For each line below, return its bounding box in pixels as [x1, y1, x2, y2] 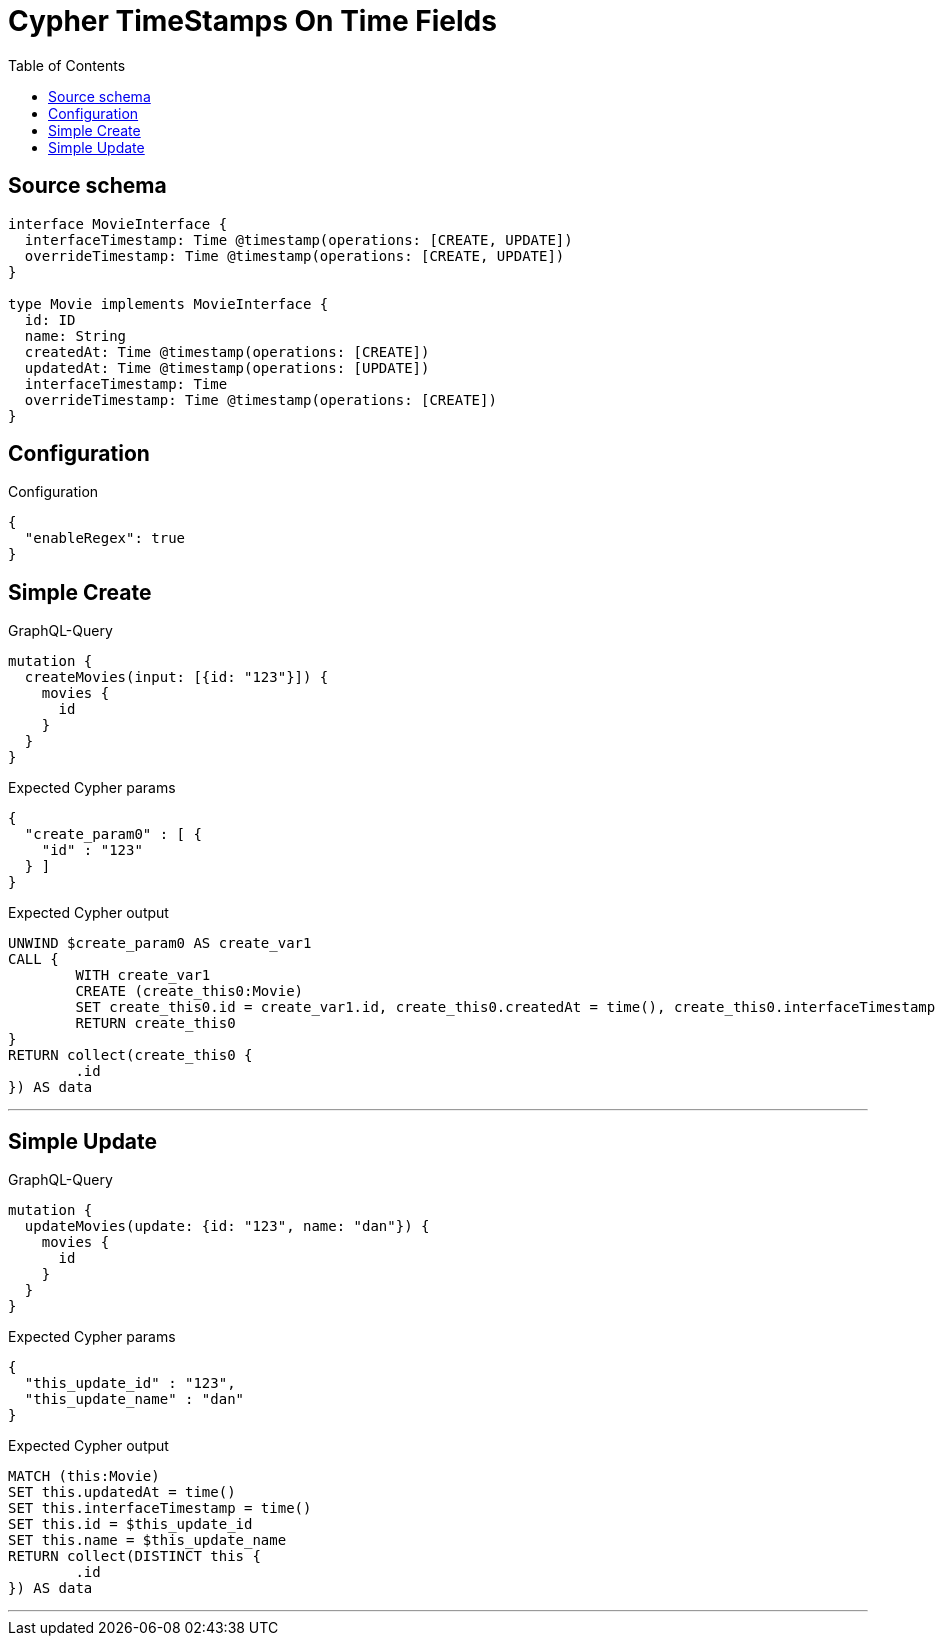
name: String [24, 327, 127, 344]
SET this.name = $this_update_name [8, 1532, 287, 1549]
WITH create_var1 [75, 967, 211, 984]
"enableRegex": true [24, 530, 186, 547]
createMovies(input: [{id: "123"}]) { [24, 669, 329, 686]
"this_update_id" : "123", [24, 1375, 236, 1392]
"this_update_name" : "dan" [24, 1391, 245, 1408]
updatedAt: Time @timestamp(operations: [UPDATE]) [24, 359, 430, 376]
